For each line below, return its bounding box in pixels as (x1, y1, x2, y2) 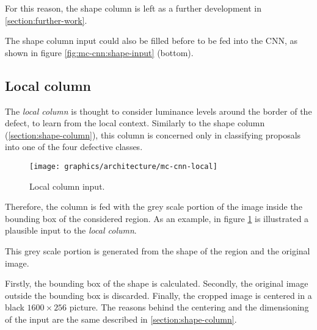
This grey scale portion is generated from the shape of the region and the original (5, 244, 310, 257)
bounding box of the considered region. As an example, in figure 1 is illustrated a (5, 212, 309, 224)
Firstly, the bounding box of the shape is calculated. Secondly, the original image (5, 277, 308, 290)
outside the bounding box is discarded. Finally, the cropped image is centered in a (5, 289, 312, 301)
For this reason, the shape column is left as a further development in (5, 2, 261, 14)
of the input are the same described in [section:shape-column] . (5, 312, 237, 325)
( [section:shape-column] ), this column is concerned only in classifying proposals (5, 128, 301, 141)
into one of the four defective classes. (5, 140, 143, 153)
